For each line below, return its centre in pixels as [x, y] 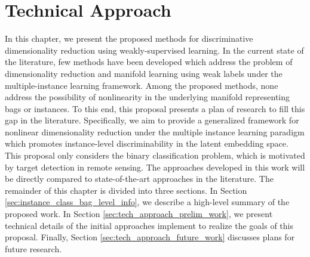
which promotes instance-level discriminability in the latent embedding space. [147, 143]
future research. [33, 248]
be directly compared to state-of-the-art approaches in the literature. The [139, 179]
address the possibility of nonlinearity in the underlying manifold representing [148, 97]
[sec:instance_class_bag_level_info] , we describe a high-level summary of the [147, 202]
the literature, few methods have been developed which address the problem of [149, 62]
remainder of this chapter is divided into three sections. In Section [126, 190]
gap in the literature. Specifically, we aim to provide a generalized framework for [152, 120]
